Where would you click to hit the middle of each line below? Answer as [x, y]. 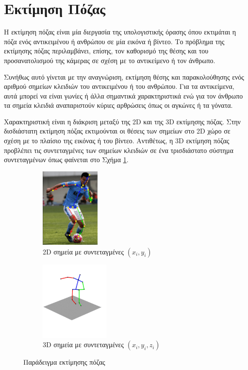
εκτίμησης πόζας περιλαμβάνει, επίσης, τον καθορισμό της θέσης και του [106, 51]
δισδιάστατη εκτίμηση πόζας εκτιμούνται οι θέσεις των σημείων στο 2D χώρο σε [117, 131]
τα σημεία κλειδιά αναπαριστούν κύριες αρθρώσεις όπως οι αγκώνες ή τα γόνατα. [118, 105]
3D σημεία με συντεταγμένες [83, 345]
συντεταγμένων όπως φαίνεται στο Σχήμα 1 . [66, 160]
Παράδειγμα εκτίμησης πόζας [64, 362]
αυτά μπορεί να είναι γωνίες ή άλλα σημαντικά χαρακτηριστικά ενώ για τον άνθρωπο [124, 95]
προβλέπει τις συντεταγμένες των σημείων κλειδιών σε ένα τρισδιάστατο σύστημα [119, 150]
